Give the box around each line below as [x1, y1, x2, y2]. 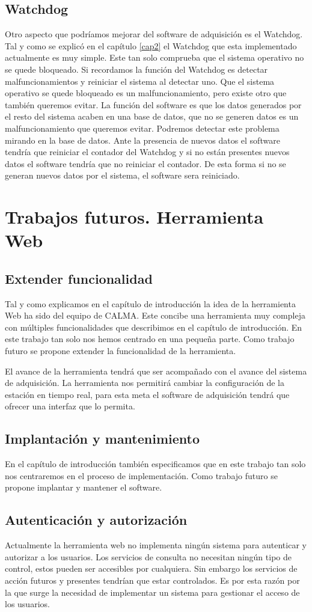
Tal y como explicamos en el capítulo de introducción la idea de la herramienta [5, 297, 296, 310]
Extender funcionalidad [5, 269, 153, 287]
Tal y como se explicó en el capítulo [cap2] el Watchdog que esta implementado [5, 39, 297, 52]
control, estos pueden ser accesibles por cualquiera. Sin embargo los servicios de [5, 562, 298, 575]
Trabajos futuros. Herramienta [5, 204, 264, 229]
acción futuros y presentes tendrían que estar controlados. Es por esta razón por [5, 574, 300, 586]
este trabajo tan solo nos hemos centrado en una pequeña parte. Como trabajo [5, 332, 295, 345]
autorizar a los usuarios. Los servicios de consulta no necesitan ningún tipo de [5, 550, 292, 563]
